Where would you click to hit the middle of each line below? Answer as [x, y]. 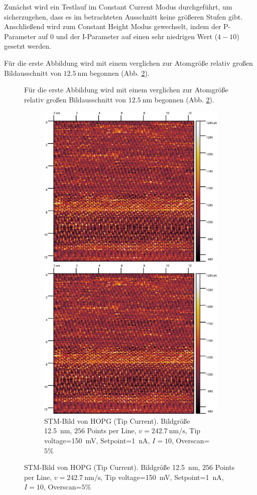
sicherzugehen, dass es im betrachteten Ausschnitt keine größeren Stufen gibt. [123, 16]
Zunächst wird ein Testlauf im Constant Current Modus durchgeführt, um [118, 7]
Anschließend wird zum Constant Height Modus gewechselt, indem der [113, 26]
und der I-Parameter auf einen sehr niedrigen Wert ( [137, 36]
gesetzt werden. [28, 46]
